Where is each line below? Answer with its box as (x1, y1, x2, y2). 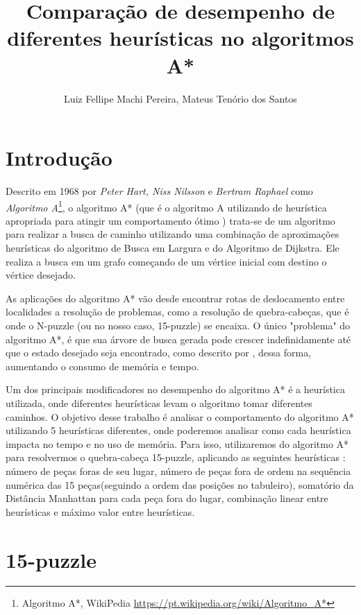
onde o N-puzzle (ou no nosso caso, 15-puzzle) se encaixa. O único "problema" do (6, 318, 351, 333)
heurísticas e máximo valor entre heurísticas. (6, 504, 195, 519)
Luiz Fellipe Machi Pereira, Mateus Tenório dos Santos (64, 91, 297, 105)
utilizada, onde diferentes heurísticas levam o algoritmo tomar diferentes (6, 396, 312, 410)
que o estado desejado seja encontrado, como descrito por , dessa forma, (6, 345, 312, 360)
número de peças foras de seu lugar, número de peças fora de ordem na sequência (6, 463, 351, 478)
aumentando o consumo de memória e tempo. (6, 358, 199, 373)
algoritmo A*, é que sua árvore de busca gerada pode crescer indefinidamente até (6, 331, 351, 346)
